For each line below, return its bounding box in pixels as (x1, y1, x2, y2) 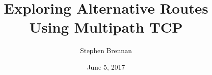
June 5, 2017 (87, 61, 125, 72)
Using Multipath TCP (29, 17, 183, 37)
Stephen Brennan (80, 45, 132, 56)
